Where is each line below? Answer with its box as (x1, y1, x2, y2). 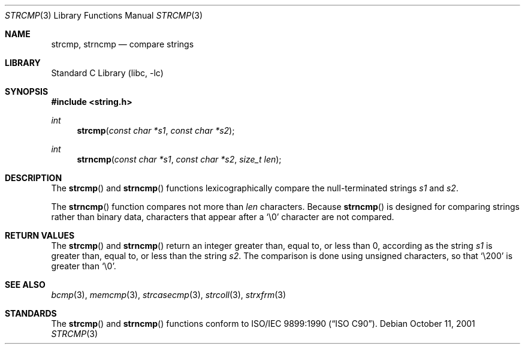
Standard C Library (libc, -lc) (51, 68, 164, 78)
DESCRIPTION (5, 173, 62, 183)
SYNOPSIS (5, 86, 49, 97)
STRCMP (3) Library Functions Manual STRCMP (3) (5, 10, 203, 20)
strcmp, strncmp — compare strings (51, 39, 194, 49)
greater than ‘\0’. (51, 261, 116, 271)
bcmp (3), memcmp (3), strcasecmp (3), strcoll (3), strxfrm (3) (51, 290, 286, 300)
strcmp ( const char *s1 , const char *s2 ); (77, 125, 235, 136)
